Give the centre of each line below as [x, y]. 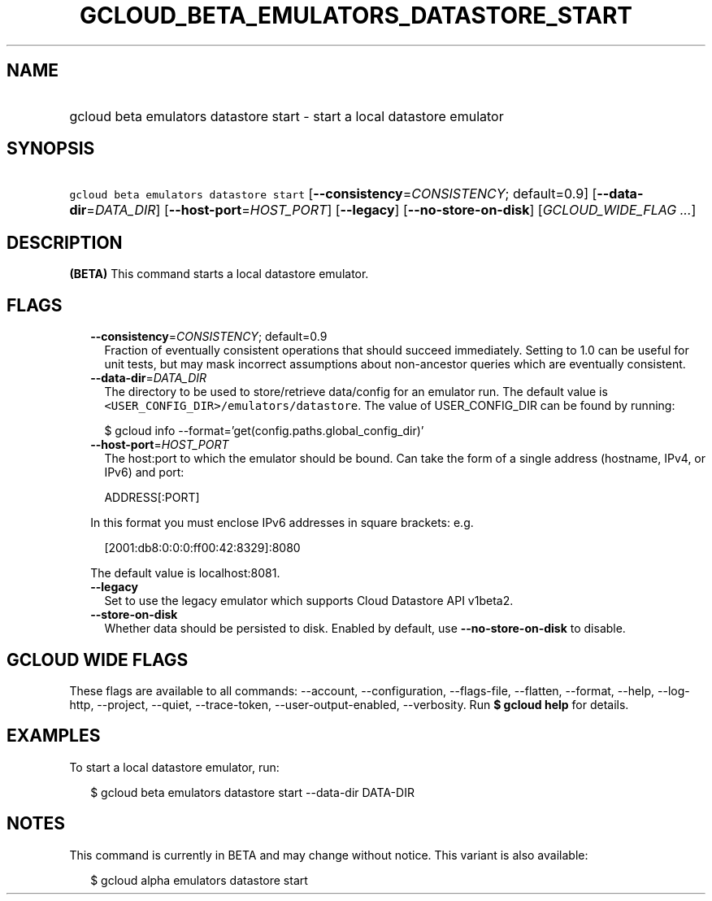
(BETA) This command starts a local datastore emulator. [219, 274]
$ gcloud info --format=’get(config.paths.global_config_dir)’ [264, 431]
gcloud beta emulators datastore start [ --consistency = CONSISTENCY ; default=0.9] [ [333, 194]
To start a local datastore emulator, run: [174, 767]
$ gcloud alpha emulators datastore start [199, 880]
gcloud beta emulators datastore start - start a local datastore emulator [287, 116]
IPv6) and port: [144, 472]
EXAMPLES [54, 736]
